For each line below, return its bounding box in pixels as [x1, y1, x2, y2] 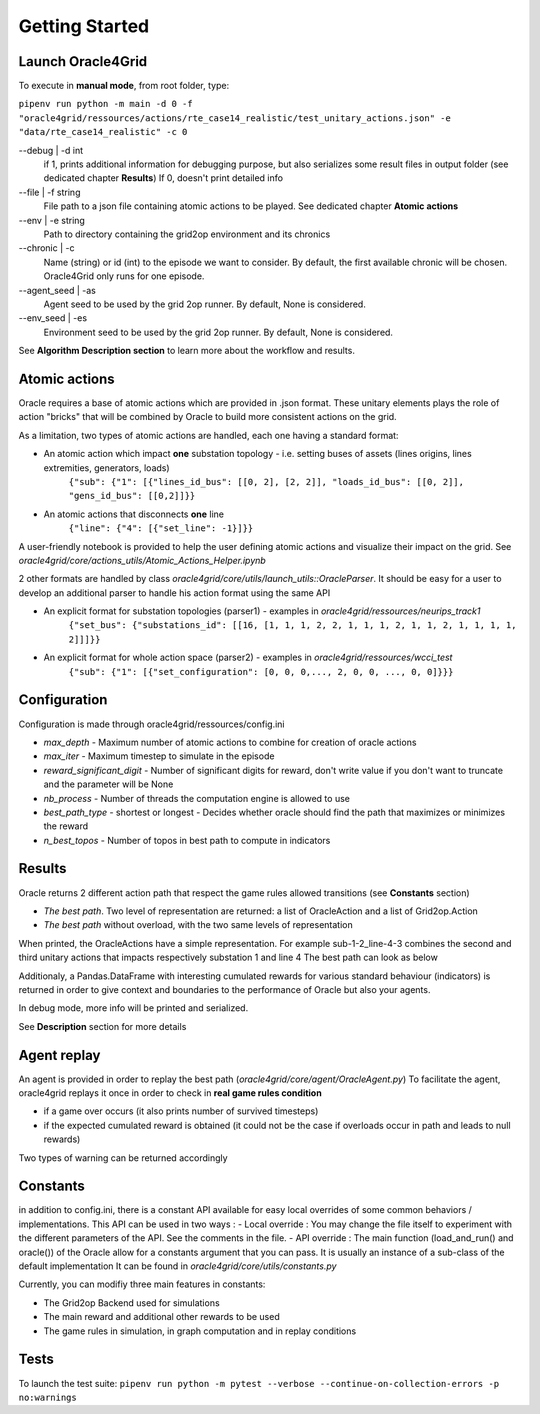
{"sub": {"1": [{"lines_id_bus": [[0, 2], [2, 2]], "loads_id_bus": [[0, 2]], [68, 476, 465, 487]
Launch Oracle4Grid [18, 53, 148, 70]
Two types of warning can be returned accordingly [18, 1151, 229, 1164]
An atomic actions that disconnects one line [43, 508, 225, 520]
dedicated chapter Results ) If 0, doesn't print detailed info [43, 172, 284, 184]
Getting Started [18, 15, 150, 37]
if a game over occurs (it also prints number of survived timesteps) [43, 1105, 319, 1117]
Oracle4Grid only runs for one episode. [43, 270, 205, 282]
